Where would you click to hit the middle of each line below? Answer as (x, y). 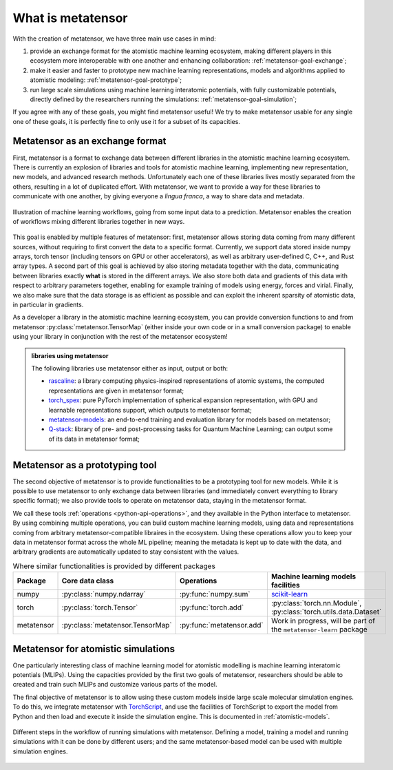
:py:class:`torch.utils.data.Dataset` (326, 612)
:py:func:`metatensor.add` (222, 625)
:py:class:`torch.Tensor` (100, 607)
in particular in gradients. (48, 305)
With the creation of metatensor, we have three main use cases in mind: (114, 39)
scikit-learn (289, 594)
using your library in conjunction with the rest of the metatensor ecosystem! (120, 337)
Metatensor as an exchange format (89, 141)
